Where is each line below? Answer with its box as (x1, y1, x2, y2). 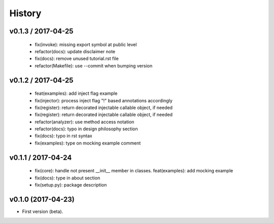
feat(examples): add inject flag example (35, 90, 118, 96)
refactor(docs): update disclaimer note (35, 48, 116, 54)
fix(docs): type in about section (35, 175, 100, 181)
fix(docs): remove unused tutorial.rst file (35, 56, 119, 62)
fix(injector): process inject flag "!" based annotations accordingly (35, 97, 173, 103)
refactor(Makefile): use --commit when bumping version (35, 62, 153, 68)
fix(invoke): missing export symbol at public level (35, 41, 137, 48)
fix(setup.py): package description (35, 182, 107, 188)
